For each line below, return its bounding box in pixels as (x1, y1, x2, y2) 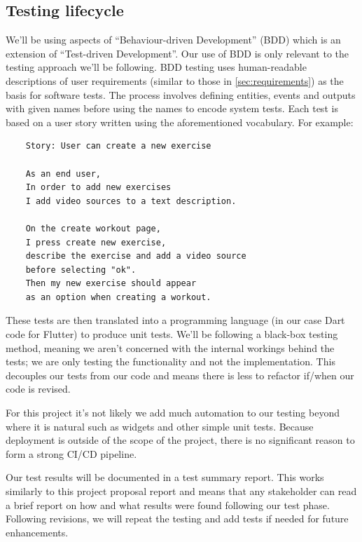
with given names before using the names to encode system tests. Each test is (6, 101, 338, 116)
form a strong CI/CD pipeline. (6, 446, 137, 461)
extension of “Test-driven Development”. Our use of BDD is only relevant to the (6, 46, 349, 60)
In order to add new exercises (25, 182, 172, 193)
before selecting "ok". (25, 264, 137, 275)
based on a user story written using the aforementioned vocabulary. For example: (6, 114, 354, 129)
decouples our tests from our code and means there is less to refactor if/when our (6, 367, 354, 382)
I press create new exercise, (25, 237, 167, 248)
